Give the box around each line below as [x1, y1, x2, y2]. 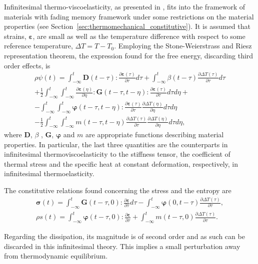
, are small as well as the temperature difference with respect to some [32, 30, 245, 41]
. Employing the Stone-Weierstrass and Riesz [114, 40, 252, 51]
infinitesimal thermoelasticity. [4, 168, 94, 179]
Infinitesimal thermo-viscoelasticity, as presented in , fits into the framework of [4, 1, 245, 11]
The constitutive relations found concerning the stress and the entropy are [4, 185, 231, 195]
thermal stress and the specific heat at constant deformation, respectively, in [4, 158, 238, 169]
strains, [4, 30, 26, 41]
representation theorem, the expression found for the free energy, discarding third [4, 50, 253, 60]
